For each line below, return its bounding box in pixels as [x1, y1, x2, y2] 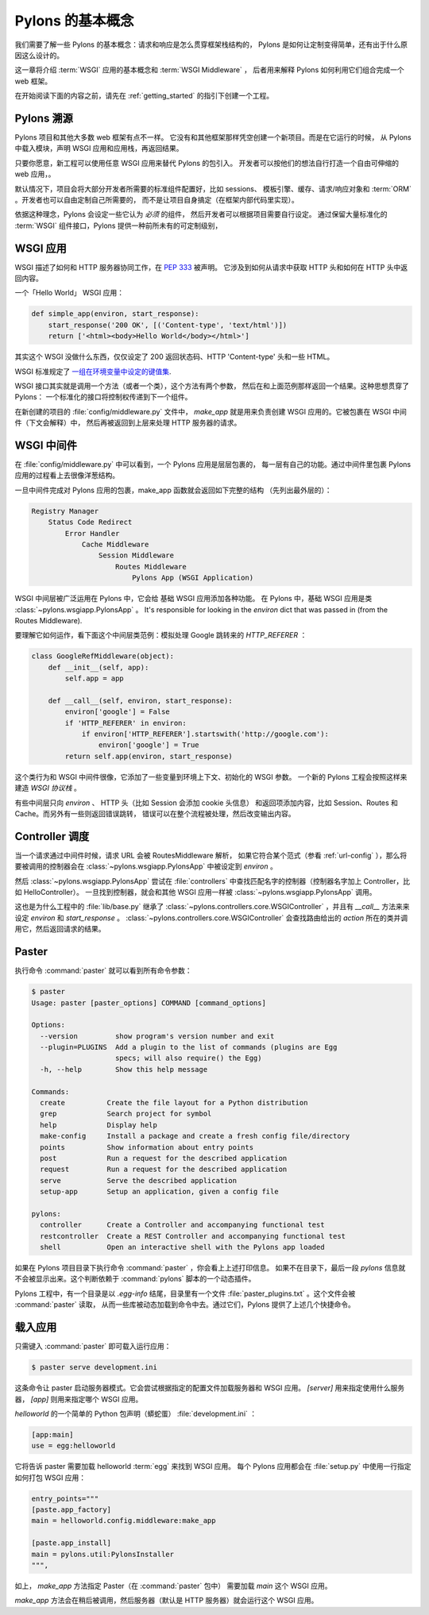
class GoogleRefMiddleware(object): [31, 652, 175, 661]
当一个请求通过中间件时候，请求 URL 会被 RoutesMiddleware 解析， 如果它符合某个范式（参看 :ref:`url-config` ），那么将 [14, 850, 408, 860]
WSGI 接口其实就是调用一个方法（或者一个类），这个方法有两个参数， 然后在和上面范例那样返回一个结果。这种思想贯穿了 [14, 381, 409, 391]
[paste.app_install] [31, 1539, 111, 1548]
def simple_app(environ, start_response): [31, 310, 199, 318]
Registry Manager [31, 507, 99, 515]
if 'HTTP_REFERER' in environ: [64, 719, 187, 727]
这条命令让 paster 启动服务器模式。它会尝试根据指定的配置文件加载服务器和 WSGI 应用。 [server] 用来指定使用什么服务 [14, 1383, 405, 1393]
